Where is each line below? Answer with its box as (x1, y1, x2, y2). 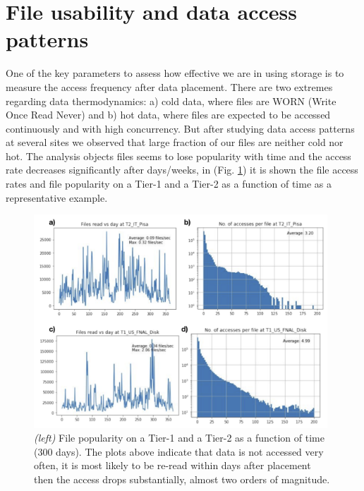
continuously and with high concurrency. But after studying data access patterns (6, 121, 355, 135)
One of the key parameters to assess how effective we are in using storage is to (6, 66, 344, 80)
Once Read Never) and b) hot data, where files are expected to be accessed (6, 107, 331, 122)
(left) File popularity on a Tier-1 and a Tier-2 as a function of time (34, 430, 324, 445)
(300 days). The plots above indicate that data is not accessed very (34, 444, 324, 459)
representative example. (6, 190, 108, 205)
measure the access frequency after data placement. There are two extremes (6, 79, 333, 94)
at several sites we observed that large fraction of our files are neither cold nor (6, 135, 344, 150)
